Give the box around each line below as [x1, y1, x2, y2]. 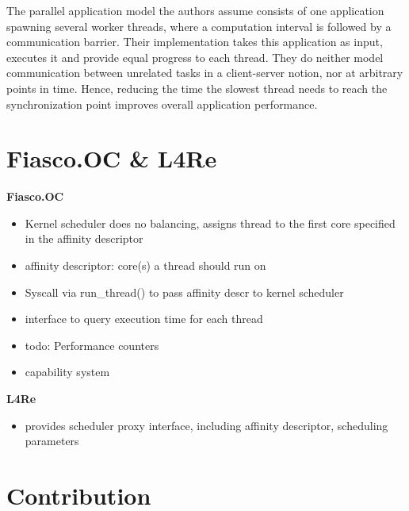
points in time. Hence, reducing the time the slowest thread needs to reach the [6, 79, 388, 96]
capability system [25, 363, 110, 380]
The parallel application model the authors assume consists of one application [6, 2, 384, 18]
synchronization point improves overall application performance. [6, 95, 318, 112]
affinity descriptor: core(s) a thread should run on [25, 257, 266, 274]
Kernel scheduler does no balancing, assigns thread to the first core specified [25, 214, 396, 231]
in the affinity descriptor [25, 230, 143, 247]
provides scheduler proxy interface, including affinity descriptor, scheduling [25, 417, 388, 433]
